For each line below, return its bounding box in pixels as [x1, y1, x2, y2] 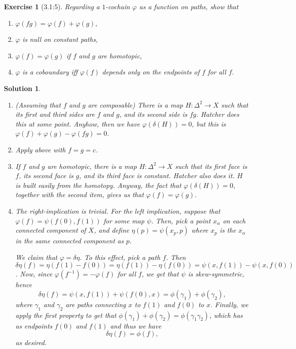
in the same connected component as [15, 236, 124, 246]
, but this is [191, 118, 226, 129]
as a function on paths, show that [139, 1, 239, 11]
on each [222, 215, 246, 225]
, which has [209, 310, 243, 320]
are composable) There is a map [88, 99, 183, 110]
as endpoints [15, 320, 53, 331]
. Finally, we [210, 299, 248, 309]
